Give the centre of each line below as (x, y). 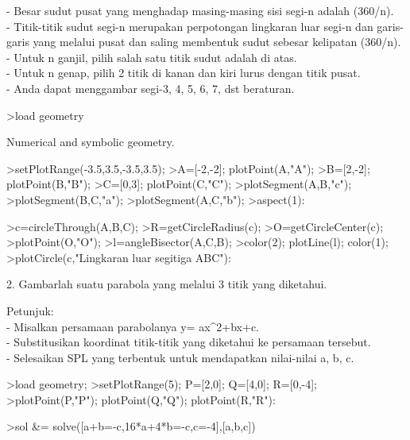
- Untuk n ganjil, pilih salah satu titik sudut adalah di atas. (152, 57)
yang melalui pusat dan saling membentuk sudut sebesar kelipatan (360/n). (217, 42)
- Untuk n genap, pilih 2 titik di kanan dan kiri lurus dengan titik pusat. (184, 73)
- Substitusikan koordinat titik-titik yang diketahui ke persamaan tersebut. (189, 342)
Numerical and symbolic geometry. (91, 142)
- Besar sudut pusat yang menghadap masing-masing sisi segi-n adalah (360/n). (200, 10)
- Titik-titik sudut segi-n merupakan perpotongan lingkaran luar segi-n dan (190, 26)
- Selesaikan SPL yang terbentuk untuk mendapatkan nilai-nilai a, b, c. (180, 357)
